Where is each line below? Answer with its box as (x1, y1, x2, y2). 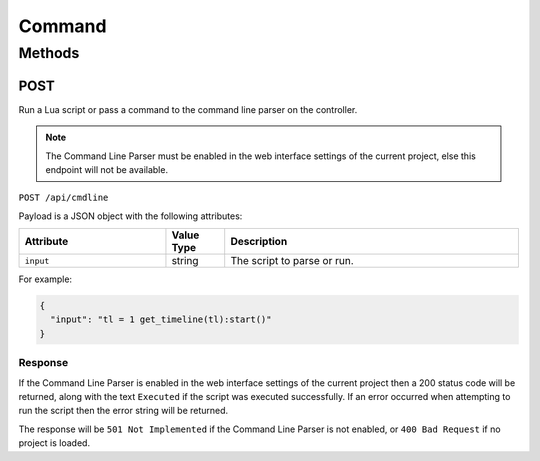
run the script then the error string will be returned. (18, 405, 229, 417)
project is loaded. (18, 437, 90, 449)
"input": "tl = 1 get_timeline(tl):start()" (50, 314, 272, 325)
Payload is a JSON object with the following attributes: (18, 210, 243, 222)
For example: (18, 273, 73, 285)
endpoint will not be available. (45, 163, 169, 175)
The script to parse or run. (230, 254, 354, 268)
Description (230, 235, 288, 249)
